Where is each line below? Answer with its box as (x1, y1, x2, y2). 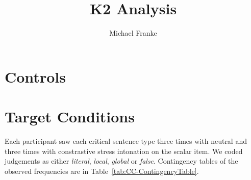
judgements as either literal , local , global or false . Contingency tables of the (5, 156, 238, 166)
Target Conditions (5, 106, 135, 127)
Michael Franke (109, 28, 157, 38)
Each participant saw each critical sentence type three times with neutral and (5, 136, 247, 146)
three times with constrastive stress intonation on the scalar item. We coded (5, 145, 243, 156)
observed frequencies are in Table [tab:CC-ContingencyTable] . (5, 165, 199, 176)
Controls (5, 66, 66, 87)
